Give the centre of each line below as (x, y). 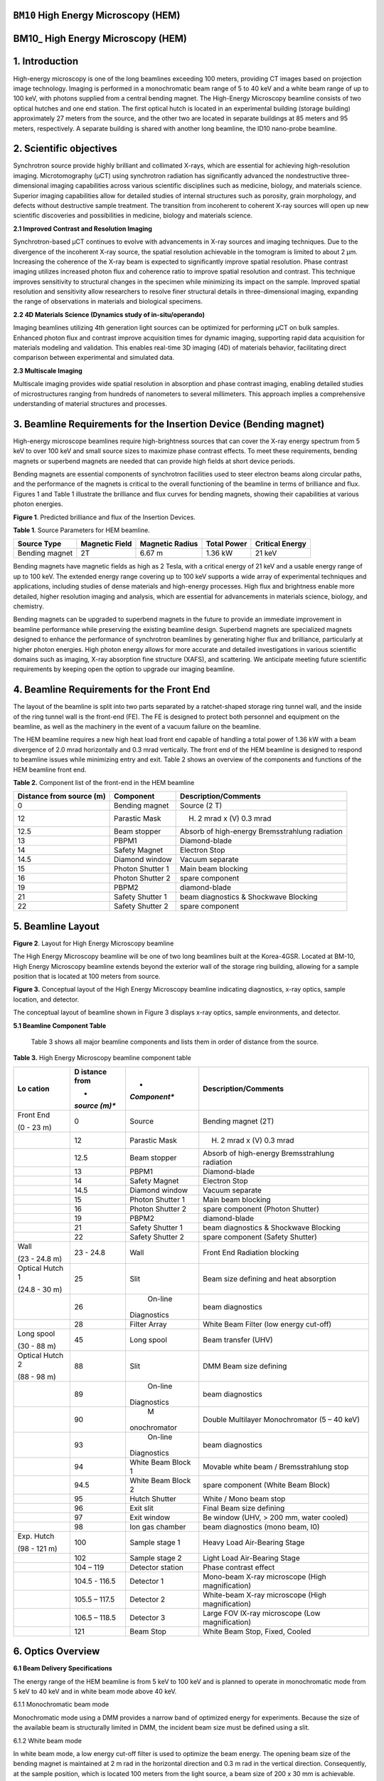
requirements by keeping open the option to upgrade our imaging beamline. (124, 669)
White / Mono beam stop (244, 1498)
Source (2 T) (201, 806)
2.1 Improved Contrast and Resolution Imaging (82, 229)
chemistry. (28, 606)
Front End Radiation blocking (251, 1252)
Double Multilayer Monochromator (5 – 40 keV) (282, 1419)
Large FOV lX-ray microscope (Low (262, 1613)
